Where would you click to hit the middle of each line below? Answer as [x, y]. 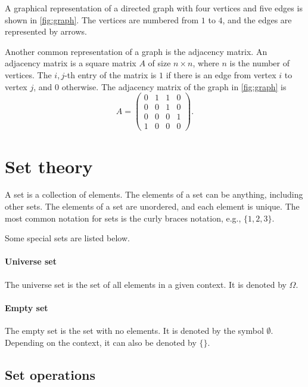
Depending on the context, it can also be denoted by [101, 342]
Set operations [50, 374]
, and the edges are [257, 19]
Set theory [49, 166]
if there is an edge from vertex [221, 74]
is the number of [259, 63]
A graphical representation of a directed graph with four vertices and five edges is [154, 8]
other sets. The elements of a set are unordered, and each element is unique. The [152, 206]
